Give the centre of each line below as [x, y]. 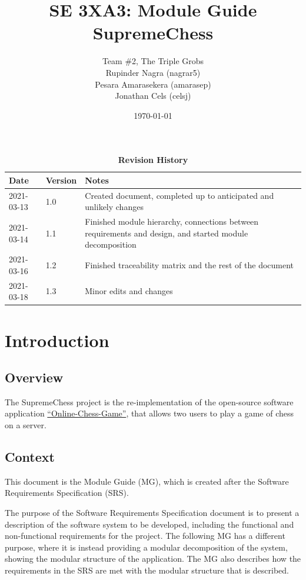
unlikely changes [114, 207]
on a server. [26, 425]
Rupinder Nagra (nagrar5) [153, 72]
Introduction [57, 340]
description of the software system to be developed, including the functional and [149, 524]
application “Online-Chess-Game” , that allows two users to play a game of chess [149, 413]
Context [30, 457]
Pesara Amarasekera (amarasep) [153, 84]
